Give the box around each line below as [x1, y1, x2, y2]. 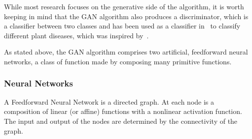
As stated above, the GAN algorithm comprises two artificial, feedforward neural [4, 47, 248, 57]
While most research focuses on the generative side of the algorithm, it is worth [4, 1, 244, 11]
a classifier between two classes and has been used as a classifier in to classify [4, 21, 241, 31]
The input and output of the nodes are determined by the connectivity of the [4, 115, 238, 126]
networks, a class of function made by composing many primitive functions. [4, 56, 232, 66]
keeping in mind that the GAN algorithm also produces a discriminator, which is [4, 11, 249, 21]
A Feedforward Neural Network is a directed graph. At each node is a [4, 96, 215, 107]
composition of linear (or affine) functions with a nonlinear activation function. [4, 106, 242, 116]
